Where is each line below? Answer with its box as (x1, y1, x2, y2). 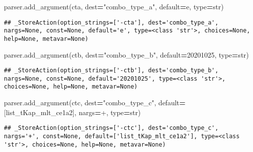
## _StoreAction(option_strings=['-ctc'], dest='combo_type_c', (4, 124, 219, 132)
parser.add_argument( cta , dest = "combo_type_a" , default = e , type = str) (4, 1, 224, 11)
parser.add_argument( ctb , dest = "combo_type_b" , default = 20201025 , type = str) (4, 49, 249, 60)
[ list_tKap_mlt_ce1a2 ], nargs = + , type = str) (4, 107, 141, 117)
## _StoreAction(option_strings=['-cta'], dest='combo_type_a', (4, 19, 219, 26)
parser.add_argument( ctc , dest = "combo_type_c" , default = (4, 97, 186, 108)
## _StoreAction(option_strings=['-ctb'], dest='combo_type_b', (4, 67, 219, 74)
